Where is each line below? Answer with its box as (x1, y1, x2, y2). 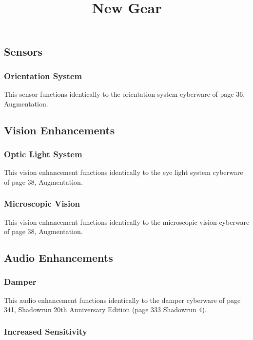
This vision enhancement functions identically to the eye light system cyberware (4, 167, 243, 177)
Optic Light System (4, 148, 82, 160)
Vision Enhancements (4, 122, 115, 137)
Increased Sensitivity (4, 325, 87, 337)
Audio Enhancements (4, 250, 113, 265)
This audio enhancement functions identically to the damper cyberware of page (4, 295, 241, 305)
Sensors (4, 44, 43, 59)
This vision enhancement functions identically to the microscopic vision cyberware (4, 216, 250, 227)
